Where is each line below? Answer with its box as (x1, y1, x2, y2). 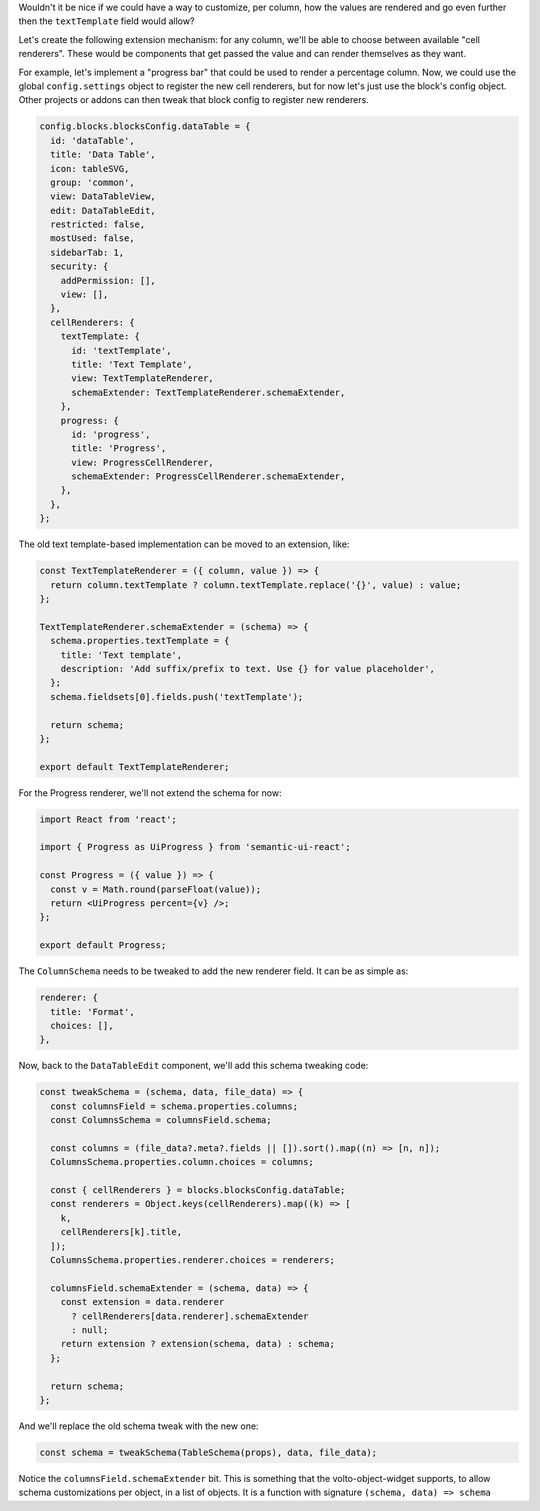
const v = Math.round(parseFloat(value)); (50, 883, 262, 895)
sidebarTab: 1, (50, 246, 125, 258)
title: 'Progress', (71, 443, 167, 454)
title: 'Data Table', (50, 149, 157, 160)
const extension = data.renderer (60, 1296, 225, 1308)
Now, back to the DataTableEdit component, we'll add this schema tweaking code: (18, 1060, 369, 1072)
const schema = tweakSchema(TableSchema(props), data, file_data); (39, 1446, 378, 1458)
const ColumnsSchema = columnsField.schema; (50, 1115, 272, 1126)
